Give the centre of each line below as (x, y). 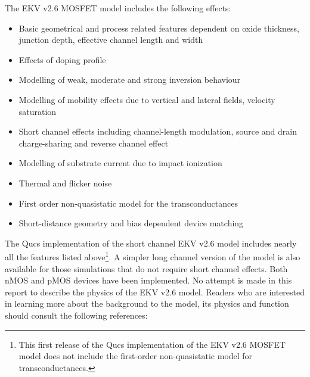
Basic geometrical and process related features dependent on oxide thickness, (159, 28)
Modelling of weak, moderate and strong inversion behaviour (130, 80)
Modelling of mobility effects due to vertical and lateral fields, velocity (147, 99)
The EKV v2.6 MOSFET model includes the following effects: (118, 8)
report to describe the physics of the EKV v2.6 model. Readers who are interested (155, 292)
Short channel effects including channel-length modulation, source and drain (158, 131)
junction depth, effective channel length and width (111, 40)
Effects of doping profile (62, 59)
